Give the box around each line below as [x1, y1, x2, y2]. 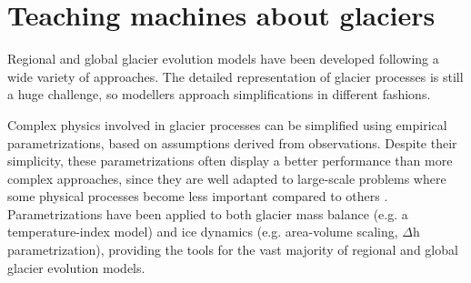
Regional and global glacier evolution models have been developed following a [7, 49, 439, 68]
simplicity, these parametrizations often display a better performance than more [7, 151, 453, 170]
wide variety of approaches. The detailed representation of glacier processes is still [7, 66, 464, 86]
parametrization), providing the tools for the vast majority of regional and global [7, 240, 458, 259]
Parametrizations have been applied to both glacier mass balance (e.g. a [7, 204, 408, 223]
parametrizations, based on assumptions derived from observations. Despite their [7, 133, 457, 152]
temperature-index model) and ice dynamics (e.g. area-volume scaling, [7, 222, 398, 241]
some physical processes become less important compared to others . [7, 187, 388, 206]
